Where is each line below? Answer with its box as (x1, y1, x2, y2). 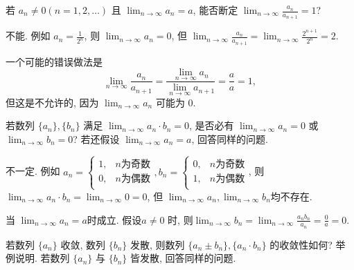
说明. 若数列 (15, 251, 70, 265)
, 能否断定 (193, 3, 238, 17)
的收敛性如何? (269, 237, 333, 251)
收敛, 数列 (60, 237, 105, 251)
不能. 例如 (6, 28, 51, 43)
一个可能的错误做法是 (6, 54, 103, 68)
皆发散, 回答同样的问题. (130, 251, 236, 265)
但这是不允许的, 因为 (6, 95, 99, 109)
